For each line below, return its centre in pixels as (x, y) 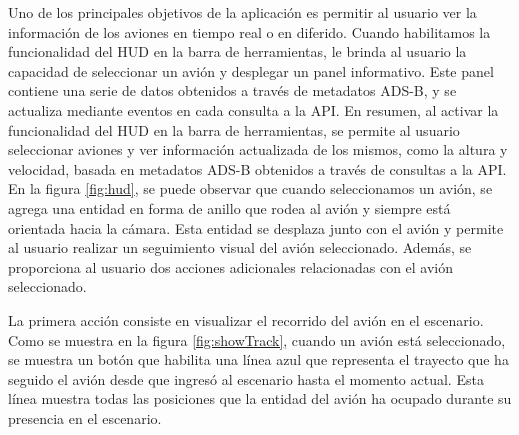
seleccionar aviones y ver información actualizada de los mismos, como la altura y (258, 149)
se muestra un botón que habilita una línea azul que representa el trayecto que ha (258, 359)
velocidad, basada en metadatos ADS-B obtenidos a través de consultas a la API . (257, 168)
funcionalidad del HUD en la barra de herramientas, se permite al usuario (234, 129)
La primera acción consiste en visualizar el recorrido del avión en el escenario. (246, 319)
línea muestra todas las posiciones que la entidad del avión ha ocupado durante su (260, 398)
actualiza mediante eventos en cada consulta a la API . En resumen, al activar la (253, 109)
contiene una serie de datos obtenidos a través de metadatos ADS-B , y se (232, 90)
